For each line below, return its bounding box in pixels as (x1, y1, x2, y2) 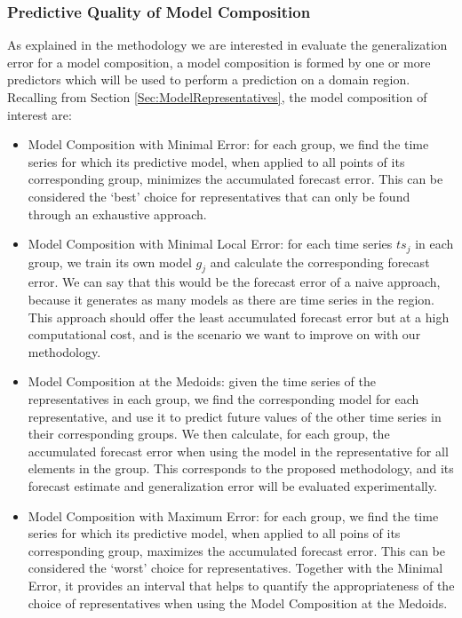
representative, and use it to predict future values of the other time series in (28, 407, 442, 425)
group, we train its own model (28, 252, 192, 271)
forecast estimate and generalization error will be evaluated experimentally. (28, 476, 437, 495)
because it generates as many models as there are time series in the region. (28, 290, 434, 308)
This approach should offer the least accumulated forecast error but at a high (28, 307, 450, 326)
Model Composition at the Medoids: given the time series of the (28, 372, 376, 391)
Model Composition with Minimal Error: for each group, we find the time (28, 135, 429, 154)
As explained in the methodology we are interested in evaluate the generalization (7, 36, 448, 54)
